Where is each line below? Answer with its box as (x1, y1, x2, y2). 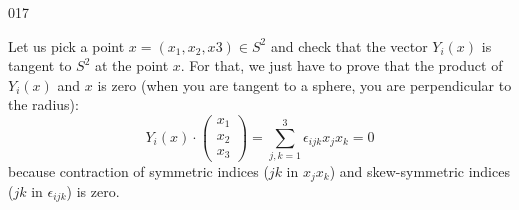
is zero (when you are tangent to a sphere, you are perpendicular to (97, 74, 512, 95)
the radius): (8, 94, 79, 115)
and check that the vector (270, 35, 428, 56)
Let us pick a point (8, 35, 125, 56)
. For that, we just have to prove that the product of (180, 55, 503, 76)
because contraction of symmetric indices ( (8, 160, 269, 181)
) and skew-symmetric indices (329, 160, 510, 181)
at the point (95, 55, 169, 76)
